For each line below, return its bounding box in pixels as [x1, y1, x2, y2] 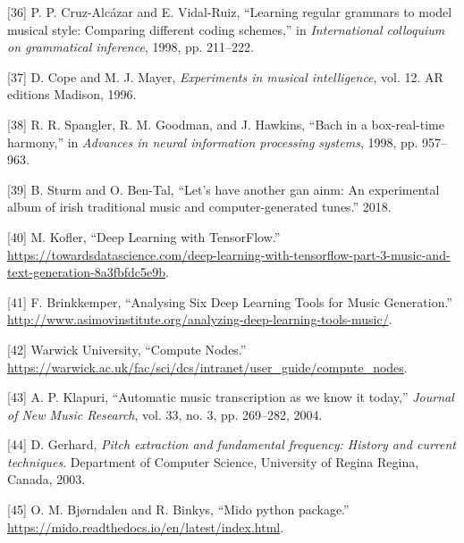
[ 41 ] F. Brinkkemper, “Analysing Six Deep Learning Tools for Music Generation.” [7, 292, 452, 311]
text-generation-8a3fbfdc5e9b [7, 263, 166, 281]
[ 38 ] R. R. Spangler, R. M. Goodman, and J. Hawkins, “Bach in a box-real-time [7, 114, 444, 133]
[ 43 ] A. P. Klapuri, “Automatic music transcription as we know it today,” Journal [7, 388, 454, 406]
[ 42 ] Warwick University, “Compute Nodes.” [7, 339, 247, 358]
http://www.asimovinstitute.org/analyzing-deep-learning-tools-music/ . [7, 310, 392, 329]
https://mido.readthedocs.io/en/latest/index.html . [7, 517, 284, 536]
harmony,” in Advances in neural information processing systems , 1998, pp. [7, 132, 418, 151]
